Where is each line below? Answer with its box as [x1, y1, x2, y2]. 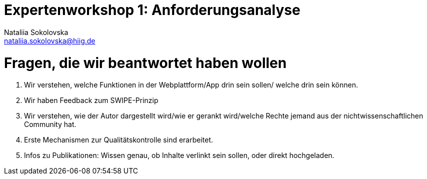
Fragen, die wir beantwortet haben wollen [4, 54, 287, 71]
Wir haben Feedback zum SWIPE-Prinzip [24, 96, 158, 105]
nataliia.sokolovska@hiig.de [4, 36, 95, 45]
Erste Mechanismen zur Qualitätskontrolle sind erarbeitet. [24, 135, 213, 144]
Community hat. [24, 120, 76, 129]
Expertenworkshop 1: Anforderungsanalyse [4, 1, 300, 18]
